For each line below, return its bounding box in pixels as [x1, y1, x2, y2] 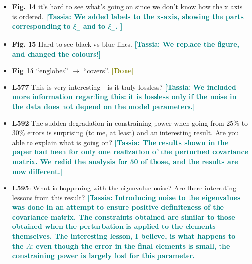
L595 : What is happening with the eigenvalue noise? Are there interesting [12, 183, 237, 193]
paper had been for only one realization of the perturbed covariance [12, 147, 248, 157]
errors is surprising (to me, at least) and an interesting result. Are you [27, 127, 239, 138]
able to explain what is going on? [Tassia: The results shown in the [12, 137, 229, 147]
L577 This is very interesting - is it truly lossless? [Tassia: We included [12, 81, 236, 92]
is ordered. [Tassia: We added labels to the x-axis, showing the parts [12, 11, 244, 21]
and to [83, 21, 106, 31]
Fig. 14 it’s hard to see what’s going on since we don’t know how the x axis [12, 1, 243, 11]
